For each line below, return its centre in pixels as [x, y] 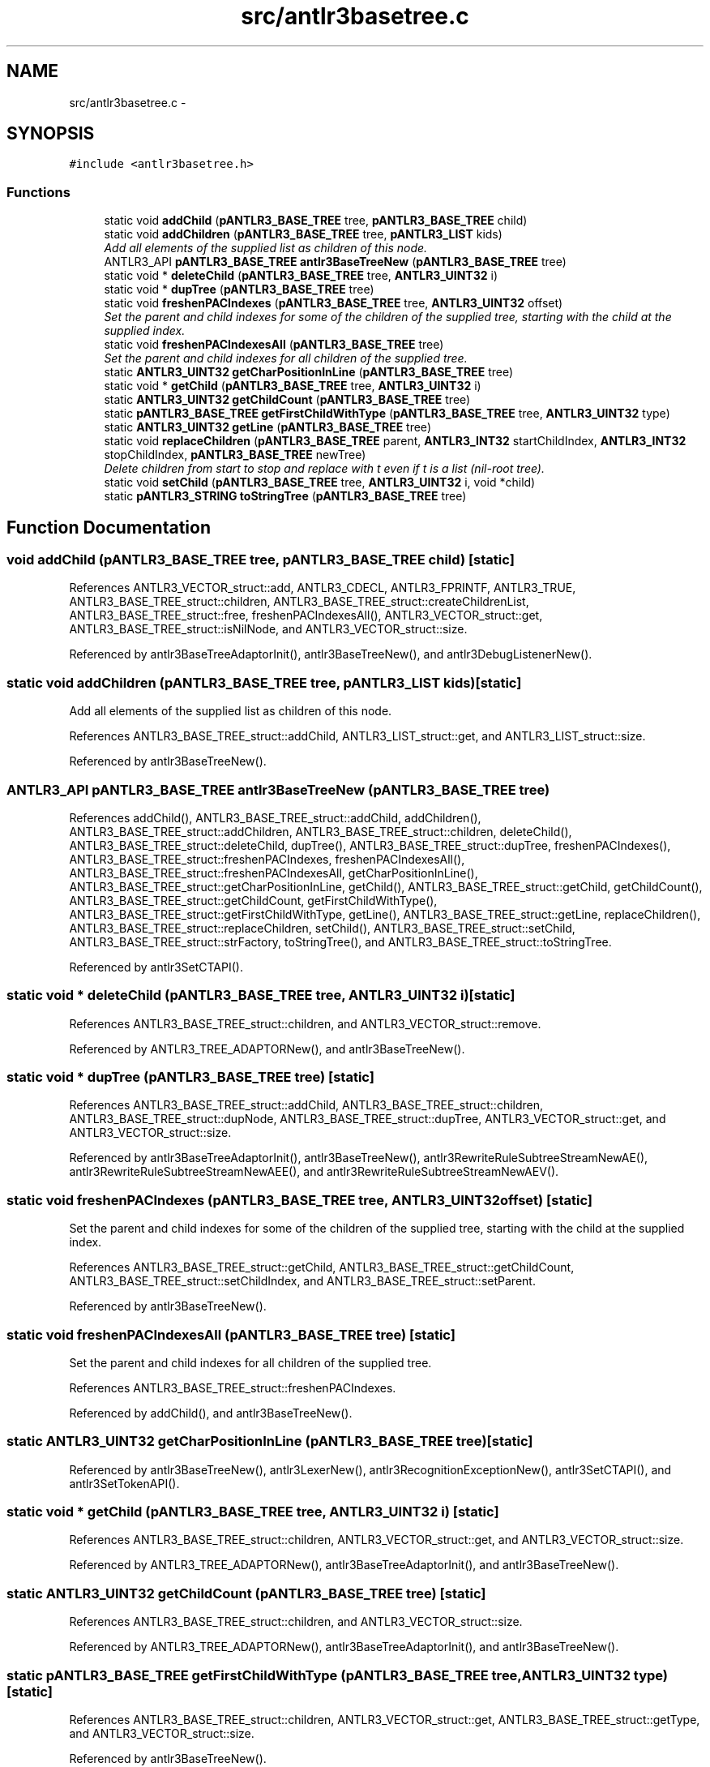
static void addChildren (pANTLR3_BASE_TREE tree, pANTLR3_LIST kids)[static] [264, 682]
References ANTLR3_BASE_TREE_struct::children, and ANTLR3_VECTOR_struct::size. [296, 1622]
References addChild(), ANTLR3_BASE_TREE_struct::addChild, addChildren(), [275, 817]
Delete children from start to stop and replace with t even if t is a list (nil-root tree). [324, 469]
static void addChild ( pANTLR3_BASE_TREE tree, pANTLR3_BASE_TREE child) [316, 221]
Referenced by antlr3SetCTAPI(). [156, 967]
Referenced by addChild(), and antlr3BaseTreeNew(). [211, 1413]
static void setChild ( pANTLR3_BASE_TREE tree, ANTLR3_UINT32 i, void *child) [320, 482]
